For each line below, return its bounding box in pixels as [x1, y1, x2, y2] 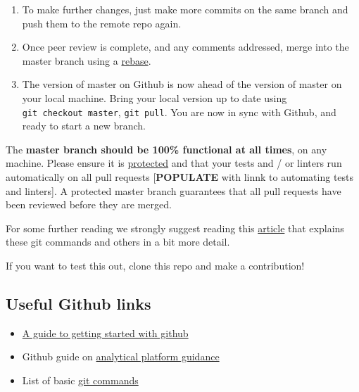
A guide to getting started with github [22, 325, 189, 340]
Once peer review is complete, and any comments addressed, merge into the [22, 39, 349, 54]
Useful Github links [6, 292, 151, 314]
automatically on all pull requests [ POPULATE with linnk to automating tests [6, 170, 354, 184]
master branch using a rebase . [22, 53, 151, 68]
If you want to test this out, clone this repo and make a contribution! [6, 258, 305, 272]
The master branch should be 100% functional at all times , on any [6, 141, 327, 156]
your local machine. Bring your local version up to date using [22, 90, 287, 105]
